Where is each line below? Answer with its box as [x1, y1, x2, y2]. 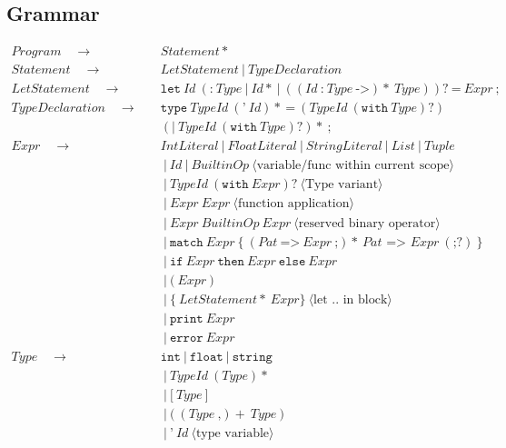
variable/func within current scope [256, 159, 450, 173]
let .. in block [313, 293, 388, 306]
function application [237, 197, 350, 211]
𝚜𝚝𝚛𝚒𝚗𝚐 [232, 350, 273, 363]
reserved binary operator [298, 216, 436, 230]
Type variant [304, 178, 379, 192]
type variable [195, 426, 270, 440]
